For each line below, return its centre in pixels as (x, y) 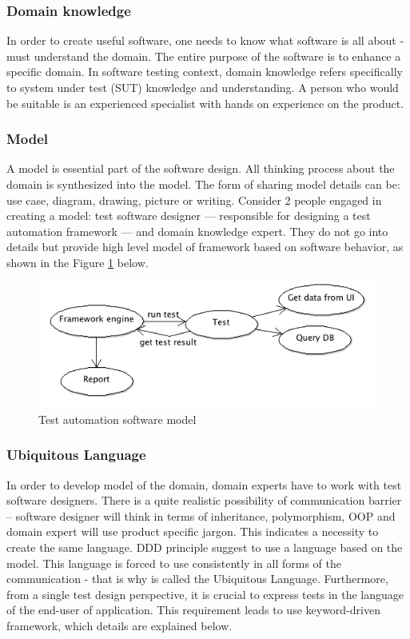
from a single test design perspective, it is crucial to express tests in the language (205, 594)
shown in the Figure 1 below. (78, 262)
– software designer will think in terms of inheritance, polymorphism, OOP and (201, 515)
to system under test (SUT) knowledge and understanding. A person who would (203, 87)
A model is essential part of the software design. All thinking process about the (201, 168)
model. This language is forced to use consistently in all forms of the (174, 563)
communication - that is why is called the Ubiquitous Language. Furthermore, (197, 579)
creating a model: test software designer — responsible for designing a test (189, 216)
